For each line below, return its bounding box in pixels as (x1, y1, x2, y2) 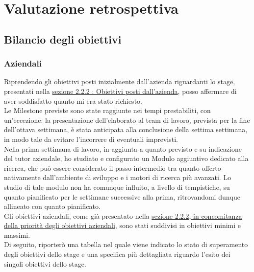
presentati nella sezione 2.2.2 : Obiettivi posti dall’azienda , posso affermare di (4, 86, 237, 96)
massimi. (4, 229, 30, 240)
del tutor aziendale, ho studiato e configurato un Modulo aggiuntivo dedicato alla (4, 153, 249, 163)
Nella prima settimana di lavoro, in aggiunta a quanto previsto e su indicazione (4, 143, 242, 154)
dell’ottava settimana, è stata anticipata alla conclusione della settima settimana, (4, 124, 248, 135)
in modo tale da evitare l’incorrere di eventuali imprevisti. (4, 134, 178, 144)
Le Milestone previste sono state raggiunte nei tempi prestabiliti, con (4, 105, 211, 115)
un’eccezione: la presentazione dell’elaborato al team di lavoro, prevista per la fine (4, 114, 250, 125)
